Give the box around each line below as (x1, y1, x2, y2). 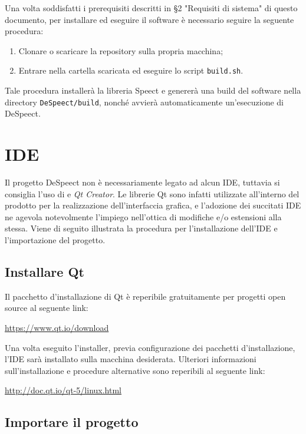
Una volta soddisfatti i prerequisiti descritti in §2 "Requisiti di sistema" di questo (5, 2, 298, 14)
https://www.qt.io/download (5, 321, 109, 333)
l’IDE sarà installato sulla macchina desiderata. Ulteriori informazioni (5, 353, 256, 365)
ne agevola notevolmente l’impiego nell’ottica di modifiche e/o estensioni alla (5, 210, 282, 223)
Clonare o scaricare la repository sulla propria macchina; (18, 44, 223, 57)
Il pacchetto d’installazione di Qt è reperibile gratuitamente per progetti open (5, 290, 286, 302)
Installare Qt (5, 262, 84, 280)
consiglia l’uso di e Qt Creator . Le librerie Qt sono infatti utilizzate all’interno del (5, 187, 300, 200)
